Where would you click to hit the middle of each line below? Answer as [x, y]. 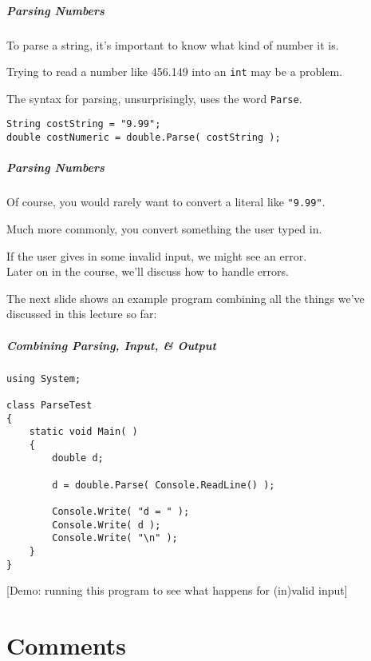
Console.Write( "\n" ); [115, 538]
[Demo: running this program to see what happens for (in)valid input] [177, 590]
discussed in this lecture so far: [82, 314]
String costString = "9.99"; [84, 124]
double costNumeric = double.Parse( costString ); [144, 138]
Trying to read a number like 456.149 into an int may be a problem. [175, 72]
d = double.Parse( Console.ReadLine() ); [164, 485]
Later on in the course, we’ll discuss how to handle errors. [148, 271]
